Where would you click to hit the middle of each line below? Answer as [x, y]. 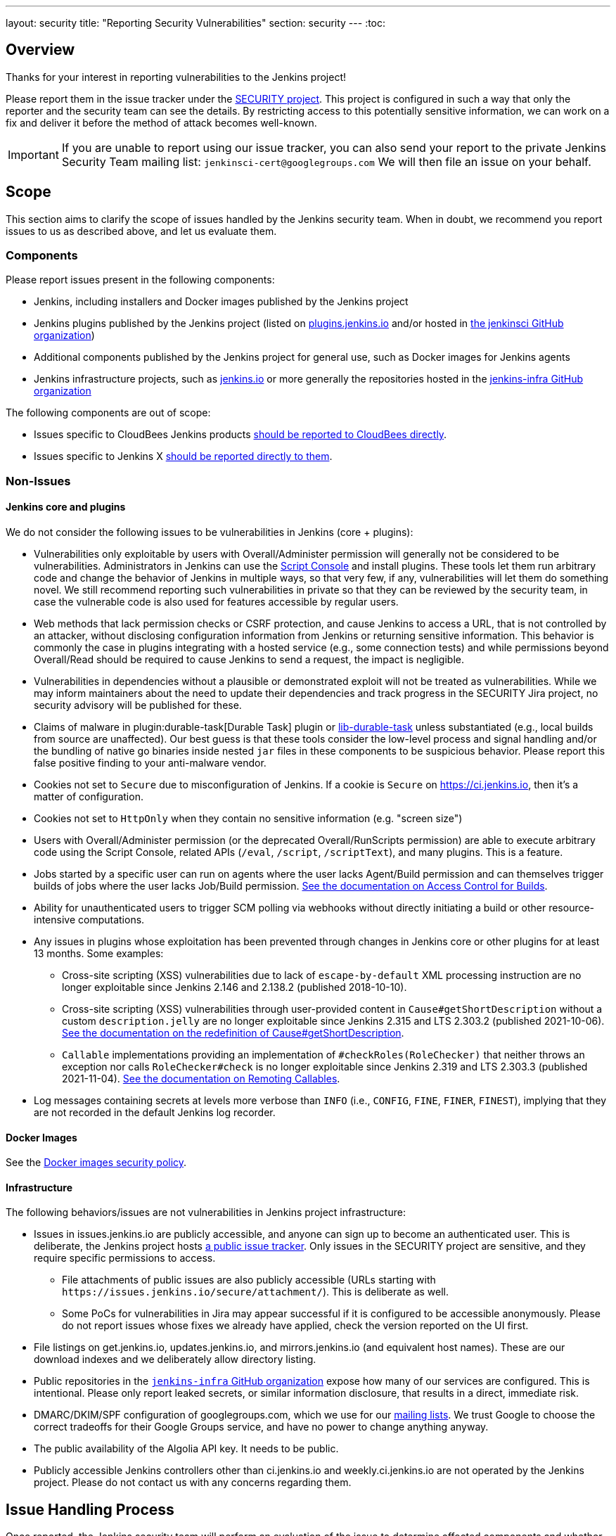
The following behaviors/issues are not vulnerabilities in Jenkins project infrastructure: [206, 1212]
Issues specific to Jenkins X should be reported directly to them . [183, 456]
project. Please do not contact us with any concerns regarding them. [193, 1483]
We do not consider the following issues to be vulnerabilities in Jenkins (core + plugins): [210, 532]
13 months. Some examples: [99, 954]
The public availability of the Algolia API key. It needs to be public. [186, 1449]
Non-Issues [38, 481]
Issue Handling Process [90, 1509]
